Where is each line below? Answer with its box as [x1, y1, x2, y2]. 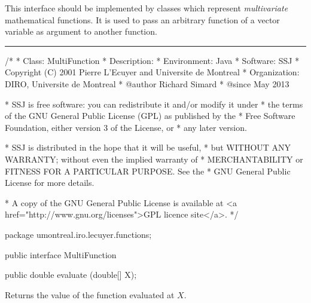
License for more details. [5, 176, 94, 189]
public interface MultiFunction [5, 248, 117, 261]
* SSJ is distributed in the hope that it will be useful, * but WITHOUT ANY [5, 141, 291, 154]
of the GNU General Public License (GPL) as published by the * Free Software [5, 109, 295, 122]
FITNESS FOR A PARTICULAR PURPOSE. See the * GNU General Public [5, 164, 291, 177]
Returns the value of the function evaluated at [5, 288, 175, 301]
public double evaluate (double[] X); [5, 268, 137, 281]
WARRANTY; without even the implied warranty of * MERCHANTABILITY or [5, 152, 303, 165]
